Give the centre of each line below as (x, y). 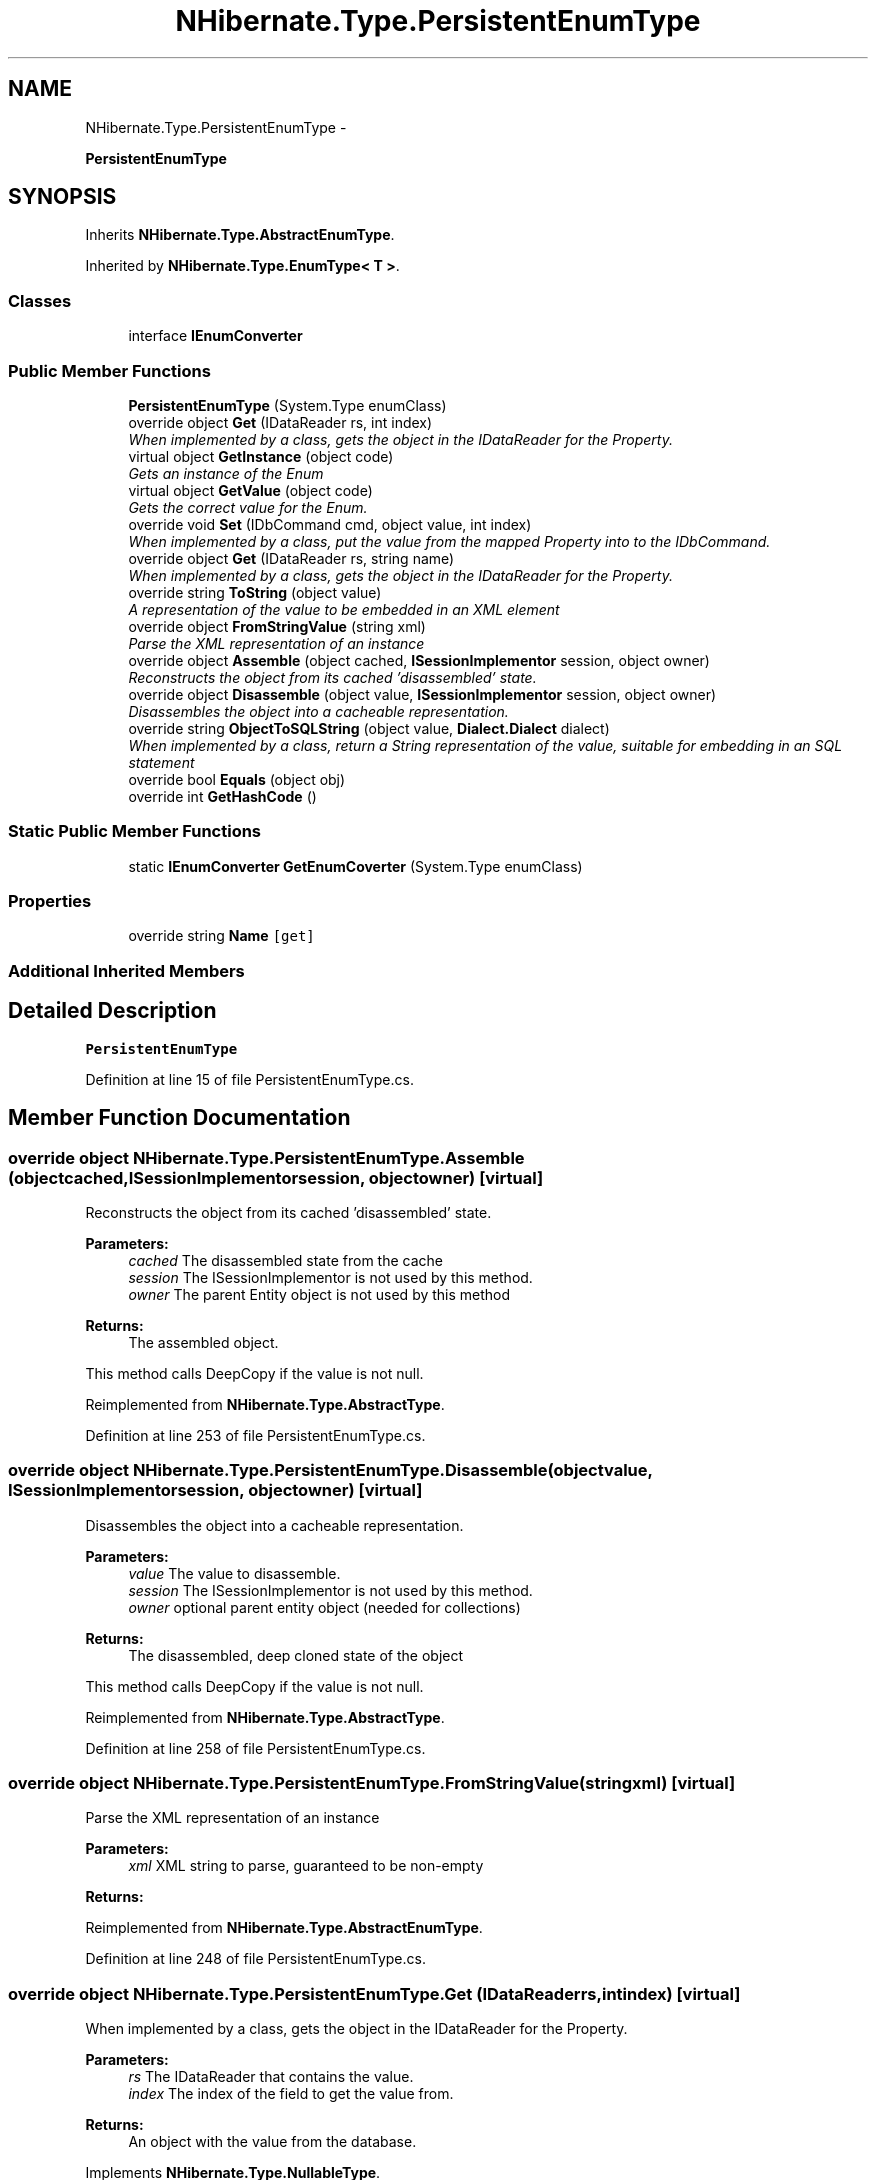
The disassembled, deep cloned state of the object (296, 1655)
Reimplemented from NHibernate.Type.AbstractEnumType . (284, 1928)
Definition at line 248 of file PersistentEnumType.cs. (255, 1959)
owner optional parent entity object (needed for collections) (324, 1607)
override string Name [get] (221, 936)
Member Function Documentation (179, 1118)
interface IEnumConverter (215, 336)
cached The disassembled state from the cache (285, 1260)
